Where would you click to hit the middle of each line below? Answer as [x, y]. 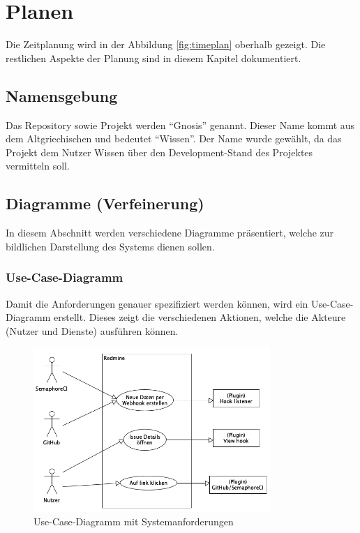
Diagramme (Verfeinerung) [105, 203]
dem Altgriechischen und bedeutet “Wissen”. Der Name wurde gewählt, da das [174, 138]
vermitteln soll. [38, 166]
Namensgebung [62, 95]
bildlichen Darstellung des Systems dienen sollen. [110, 246]
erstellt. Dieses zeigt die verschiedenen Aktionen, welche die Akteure [200, 317]
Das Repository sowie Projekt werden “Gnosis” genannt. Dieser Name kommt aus [180, 125]
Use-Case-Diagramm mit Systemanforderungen [134, 521]
